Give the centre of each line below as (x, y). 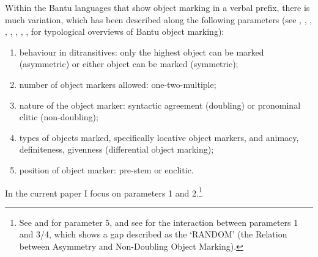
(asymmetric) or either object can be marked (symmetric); (129, 64)
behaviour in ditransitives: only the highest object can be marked (142, 52)
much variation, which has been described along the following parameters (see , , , (159, 19)
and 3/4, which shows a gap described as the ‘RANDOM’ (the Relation (153, 234)
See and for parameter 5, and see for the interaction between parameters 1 (159, 222)
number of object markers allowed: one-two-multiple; (118, 84)
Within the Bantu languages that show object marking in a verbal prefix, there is (157, 7)
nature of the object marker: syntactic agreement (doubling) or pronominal (160, 105)
